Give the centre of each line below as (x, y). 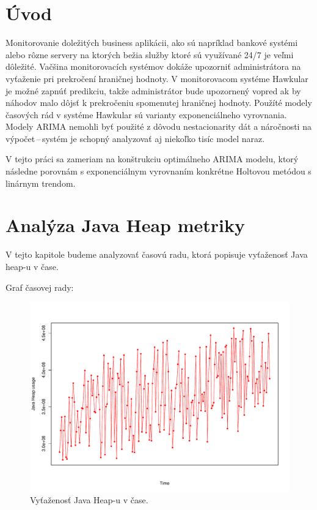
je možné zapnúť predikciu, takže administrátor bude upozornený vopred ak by (153, 90)
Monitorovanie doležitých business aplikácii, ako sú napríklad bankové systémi (152, 43)
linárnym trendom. (41, 183)
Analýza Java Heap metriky (125, 225)
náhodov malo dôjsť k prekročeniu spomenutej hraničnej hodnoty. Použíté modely (159, 103)
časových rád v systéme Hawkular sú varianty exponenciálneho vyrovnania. (146, 114)
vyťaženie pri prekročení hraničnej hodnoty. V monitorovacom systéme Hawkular (157, 78)
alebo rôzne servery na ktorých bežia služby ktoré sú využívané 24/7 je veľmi (150, 54)
